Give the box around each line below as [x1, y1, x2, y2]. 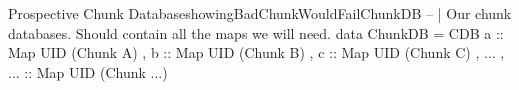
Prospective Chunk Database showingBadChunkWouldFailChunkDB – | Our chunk [8, 3, 512, 23]
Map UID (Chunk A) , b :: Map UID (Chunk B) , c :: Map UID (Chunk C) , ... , [8, 42, 505, 63]
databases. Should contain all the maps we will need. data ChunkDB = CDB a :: [8, 22, 504, 43]
